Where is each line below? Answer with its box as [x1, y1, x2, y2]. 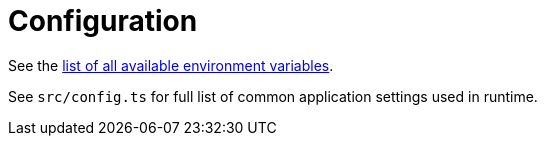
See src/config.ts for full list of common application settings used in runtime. [8, 87, 538, 105]
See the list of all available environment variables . [8, 56, 334, 74]
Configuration [8, 4, 198, 38]
